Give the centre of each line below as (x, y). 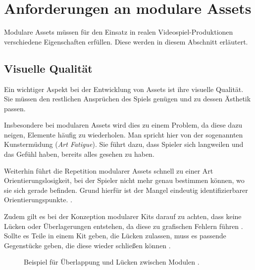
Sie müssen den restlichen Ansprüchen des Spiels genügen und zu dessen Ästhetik (127, 99)
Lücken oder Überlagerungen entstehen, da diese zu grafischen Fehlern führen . (124, 226)
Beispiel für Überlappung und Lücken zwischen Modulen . (112, 262)
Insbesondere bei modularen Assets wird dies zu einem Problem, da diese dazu (123, 125)
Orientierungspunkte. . (38, 200)
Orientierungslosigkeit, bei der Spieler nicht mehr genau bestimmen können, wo (124, 180)
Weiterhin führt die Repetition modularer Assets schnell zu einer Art (109, 170)
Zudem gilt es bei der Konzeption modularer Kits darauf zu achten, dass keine (123, 216)
